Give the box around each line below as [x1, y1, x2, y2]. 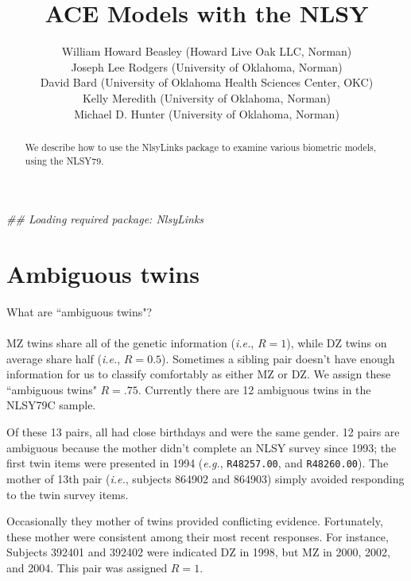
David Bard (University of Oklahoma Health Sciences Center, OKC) [40, 74, 374, 91]
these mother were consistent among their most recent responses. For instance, [6, 528, 389, 544]
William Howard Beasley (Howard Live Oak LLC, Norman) [61, 43, 352, 60]
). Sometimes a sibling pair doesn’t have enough [161, 350, 395, 366]
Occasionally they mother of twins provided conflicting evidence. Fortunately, [6, 513, 383, 529]
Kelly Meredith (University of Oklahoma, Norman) [82, 89, 332, 106]
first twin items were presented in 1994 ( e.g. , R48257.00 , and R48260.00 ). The [6, 455, 389, 471]
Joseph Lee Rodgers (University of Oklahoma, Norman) [71, 58, 343, 75]
